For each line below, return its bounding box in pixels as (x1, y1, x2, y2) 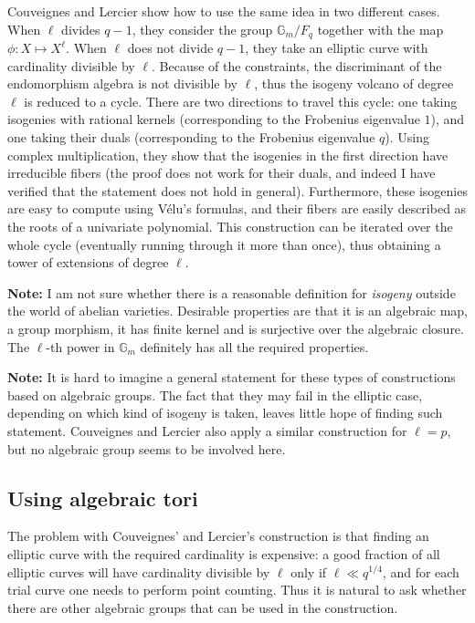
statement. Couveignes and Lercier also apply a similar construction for (7, 421, 407, 440)
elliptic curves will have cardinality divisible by (7, 562, 270, 581)
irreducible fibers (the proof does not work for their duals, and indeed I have (7, 163, 436, 182)
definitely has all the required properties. (140, 337, 369, 356)
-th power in (46, 337, 115, 356)
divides (61, 19, 100, 38)
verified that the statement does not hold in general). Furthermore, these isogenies (7, 181, 468, 200)
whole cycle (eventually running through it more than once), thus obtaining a (7, 234, 441, 254)
